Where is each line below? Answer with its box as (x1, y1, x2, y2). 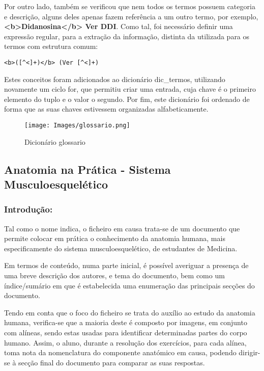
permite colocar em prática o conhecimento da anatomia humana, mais (4, 233, 225, 244)
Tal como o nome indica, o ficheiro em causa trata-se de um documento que (4, 223, 240, 233)
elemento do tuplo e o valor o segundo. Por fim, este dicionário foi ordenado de (4, 93, 250, 104)
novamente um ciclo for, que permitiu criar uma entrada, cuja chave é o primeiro (4, 84, 256, 94)
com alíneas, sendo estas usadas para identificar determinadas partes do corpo (4, 327, 247, 337)
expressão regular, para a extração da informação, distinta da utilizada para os (4, 31, 250, 41)
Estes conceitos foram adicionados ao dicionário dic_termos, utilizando (4, 73, 225, 84)
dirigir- (239, 347, 260, 358)
